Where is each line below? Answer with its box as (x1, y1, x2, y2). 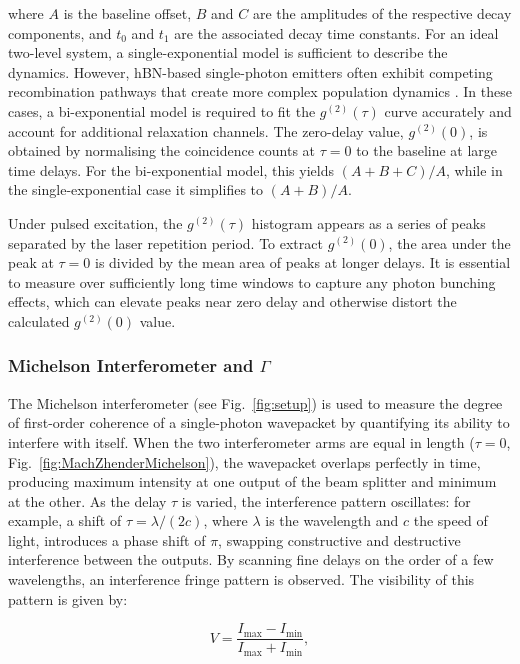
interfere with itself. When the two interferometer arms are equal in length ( (8, 431, 475, 452)
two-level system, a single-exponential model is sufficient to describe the (8, 42, 448, 63)
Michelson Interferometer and (8, 353, 254, 378)
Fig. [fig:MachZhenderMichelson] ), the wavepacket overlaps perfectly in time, (8, 451, 481, 472)
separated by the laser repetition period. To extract (8, 232, 323, 253)
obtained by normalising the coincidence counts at (8, 140, 316, 161)
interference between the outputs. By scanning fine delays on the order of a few (8, 549, 494, 570)
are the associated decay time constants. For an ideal (174, 22, 499, 43)
